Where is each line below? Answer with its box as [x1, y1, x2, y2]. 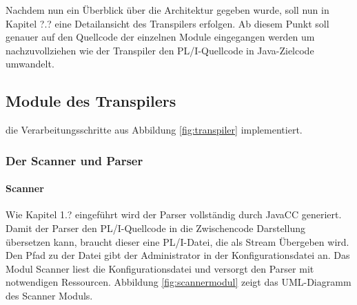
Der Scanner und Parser [6, 151, 143, 169]
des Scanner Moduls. [6, 288, 93, 302]
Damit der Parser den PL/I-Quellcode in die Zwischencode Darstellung [6, 221, 305, 235]
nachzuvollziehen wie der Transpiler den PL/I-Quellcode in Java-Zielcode [6, 43, 314, 57]
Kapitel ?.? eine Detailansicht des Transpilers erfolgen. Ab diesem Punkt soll [6, 16, 329, 30]
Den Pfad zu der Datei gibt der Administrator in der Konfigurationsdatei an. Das [6, 248, 350, 262]
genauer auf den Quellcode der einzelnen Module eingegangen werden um [6, 30, 315, 44]
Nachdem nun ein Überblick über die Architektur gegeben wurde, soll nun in [6, 3, 329, 17]
